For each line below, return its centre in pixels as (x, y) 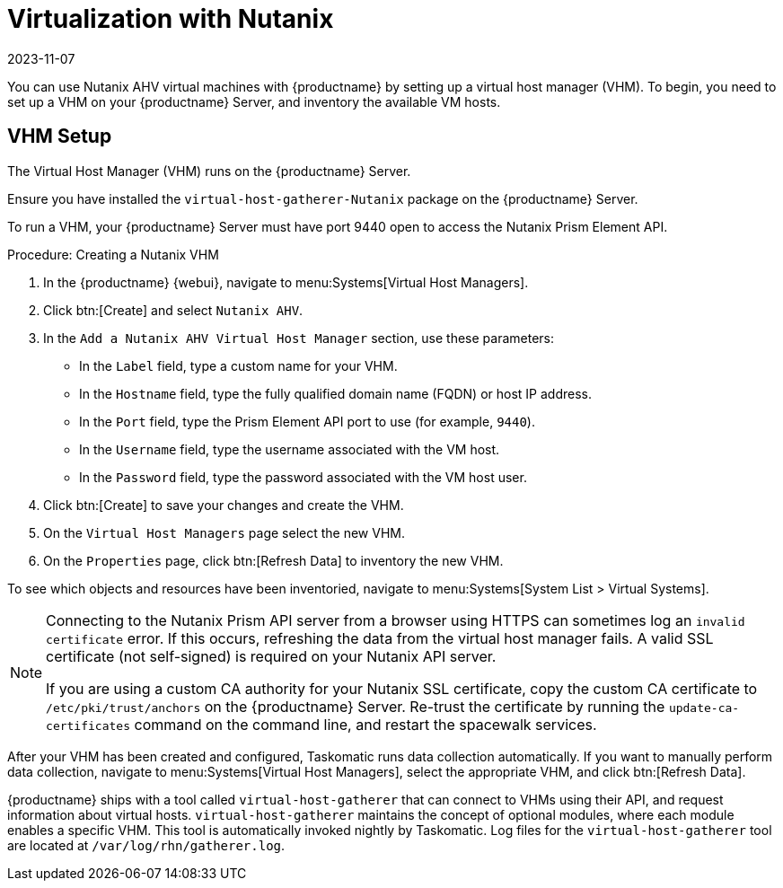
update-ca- (704, 708)
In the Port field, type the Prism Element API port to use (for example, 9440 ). (307, 421)
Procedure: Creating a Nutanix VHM (113, 254)
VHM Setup (60, 136)
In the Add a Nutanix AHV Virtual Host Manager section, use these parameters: (299, 338)
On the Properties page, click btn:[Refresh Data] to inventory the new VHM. (273, 560)
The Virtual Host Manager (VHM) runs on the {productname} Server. (209, 171)
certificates (88, 725)
